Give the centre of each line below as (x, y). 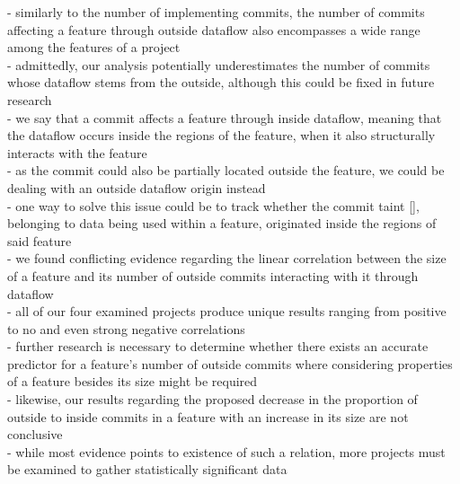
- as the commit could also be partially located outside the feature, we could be (226, 170)
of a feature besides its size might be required (133, 381)
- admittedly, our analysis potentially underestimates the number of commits (219, 64)
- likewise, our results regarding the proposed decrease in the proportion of (212, 399)
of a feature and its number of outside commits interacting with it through (213, 275)
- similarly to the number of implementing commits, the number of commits (216, 12)
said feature (40, 240)
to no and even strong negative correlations (126, 328)
